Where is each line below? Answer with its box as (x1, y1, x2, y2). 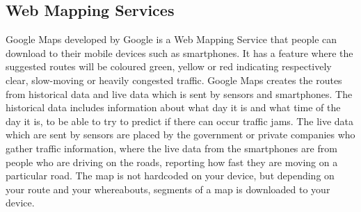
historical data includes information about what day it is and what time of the (6, 100, 341, 115)
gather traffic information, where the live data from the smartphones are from (6, 140, 337, 155)
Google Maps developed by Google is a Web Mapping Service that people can (6, 32, 337, 47)
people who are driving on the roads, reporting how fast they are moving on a (6, 154, 338, 169)
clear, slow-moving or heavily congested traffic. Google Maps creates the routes (6, 72, 342, 87)
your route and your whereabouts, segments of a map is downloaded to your (6, 181, 330, 196)
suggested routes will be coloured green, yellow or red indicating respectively (6, 59, 332, 74)
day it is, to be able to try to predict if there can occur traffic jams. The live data (6, 113, 354, 128)
